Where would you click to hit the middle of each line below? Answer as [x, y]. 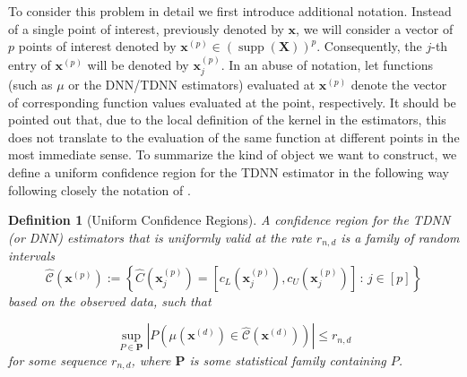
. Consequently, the [369, 46]
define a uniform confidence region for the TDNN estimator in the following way [229, 171]
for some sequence [58, 360]
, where [151, 360]
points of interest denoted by [97, 46]
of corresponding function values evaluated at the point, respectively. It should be [232, 102]
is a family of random [400, 237]
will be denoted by [138, 64]
